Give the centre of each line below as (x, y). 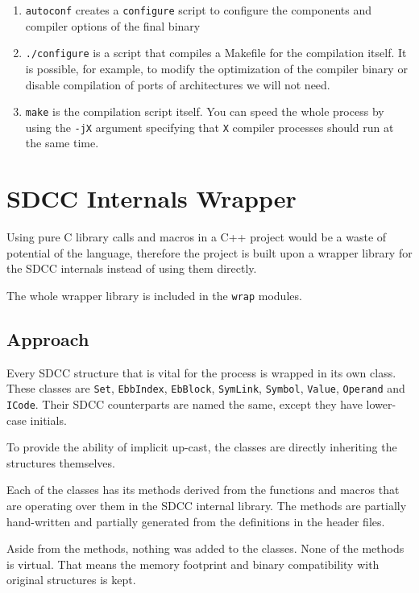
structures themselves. (61, 462)
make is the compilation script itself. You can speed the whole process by (205, 111)
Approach (48, 338)
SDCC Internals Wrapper (151, 198)
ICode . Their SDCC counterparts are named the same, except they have (185, 404)
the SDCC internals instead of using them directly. (132, 268)
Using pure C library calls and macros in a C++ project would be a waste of (197, 237)
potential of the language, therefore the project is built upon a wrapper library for (209, 252)
